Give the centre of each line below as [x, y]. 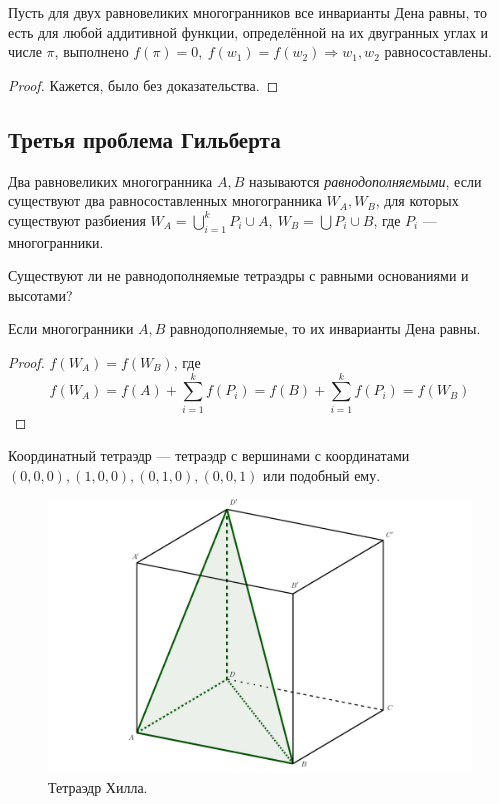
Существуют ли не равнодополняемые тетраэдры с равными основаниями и [238, 275]
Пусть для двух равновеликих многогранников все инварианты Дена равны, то [247, 12]
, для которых [417, 200]
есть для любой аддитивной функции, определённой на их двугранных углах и [248, 31]
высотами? [40, 294]
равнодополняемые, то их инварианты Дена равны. [325, 328]
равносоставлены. [438, 51]
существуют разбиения [77, 219]
